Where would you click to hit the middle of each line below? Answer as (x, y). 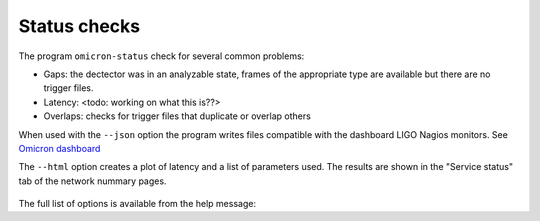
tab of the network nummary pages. (92, 181)
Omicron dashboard (59, 148)
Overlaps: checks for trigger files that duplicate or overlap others (177, 116)
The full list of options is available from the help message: (137, 204)
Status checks (79, 26)
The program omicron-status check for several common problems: (161, 56)
